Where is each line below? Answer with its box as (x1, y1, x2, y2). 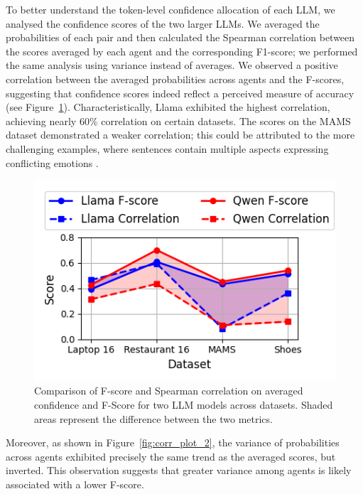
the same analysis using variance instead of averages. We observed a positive (6, 58, 338, 73)
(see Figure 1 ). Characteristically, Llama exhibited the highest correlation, (6, 100, 330, 114)
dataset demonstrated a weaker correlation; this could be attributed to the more (6, 127, 355, 142)
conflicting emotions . (6, 155, 99, 170)
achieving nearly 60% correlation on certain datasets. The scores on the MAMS (6, 113, 351, 128)
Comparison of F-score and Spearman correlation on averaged (34, 383, 303, 398)
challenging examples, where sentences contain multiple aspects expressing (6, 141, 329, 156)
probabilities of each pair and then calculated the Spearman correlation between (6, 30, 355, 45)
